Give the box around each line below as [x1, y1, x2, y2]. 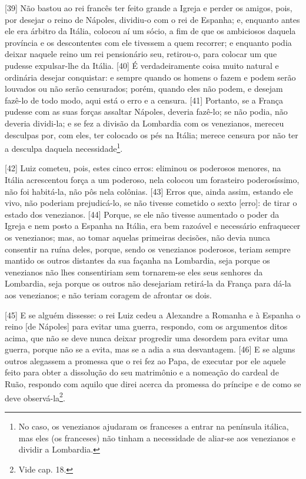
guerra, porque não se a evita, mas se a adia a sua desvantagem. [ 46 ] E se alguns [5, 343, 295, 355]
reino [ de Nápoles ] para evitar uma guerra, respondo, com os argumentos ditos [5, 320, 288, 332]
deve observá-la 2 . [5, 390, 65, 404]
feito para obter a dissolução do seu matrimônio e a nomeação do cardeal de [5, 366, 279, 378]
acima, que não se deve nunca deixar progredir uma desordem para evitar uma [5, 331, 288, 344]
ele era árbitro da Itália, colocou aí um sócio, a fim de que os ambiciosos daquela [5, 25, 296, 37]
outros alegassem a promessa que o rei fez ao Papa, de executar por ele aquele [5, 354, 286, 367]
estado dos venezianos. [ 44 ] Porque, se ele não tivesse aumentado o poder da [5, 208, 280, 220]
